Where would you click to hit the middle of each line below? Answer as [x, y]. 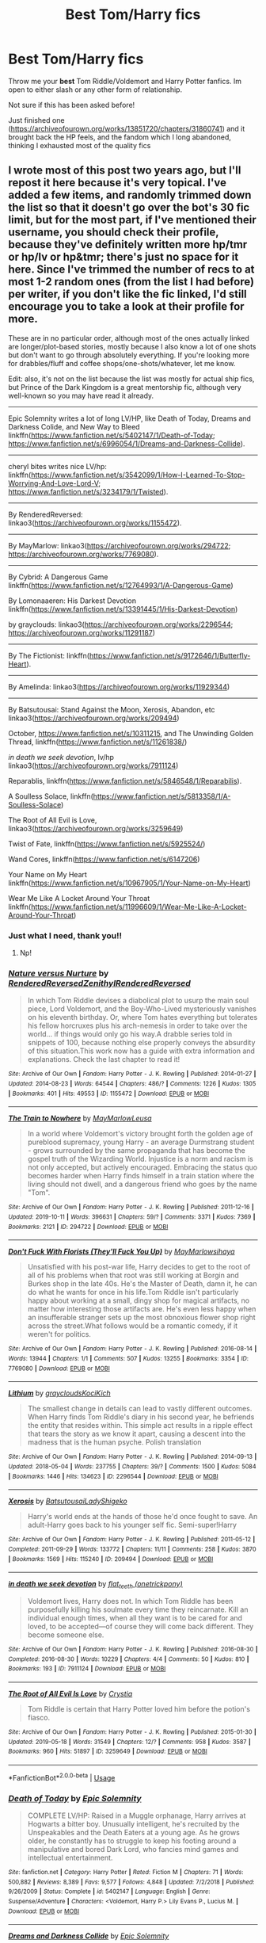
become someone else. [66, 1635]
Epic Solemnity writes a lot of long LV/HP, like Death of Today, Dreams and [130, 418]
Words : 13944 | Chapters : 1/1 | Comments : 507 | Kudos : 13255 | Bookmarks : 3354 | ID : [129, 1358]
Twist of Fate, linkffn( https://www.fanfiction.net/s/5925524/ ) [107, 844]
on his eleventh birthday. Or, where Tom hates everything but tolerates [142, 1017]
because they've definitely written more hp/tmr [128, 244]
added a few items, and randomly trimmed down [130, 195]
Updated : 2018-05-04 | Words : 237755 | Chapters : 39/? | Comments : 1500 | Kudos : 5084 [132, 1466]
